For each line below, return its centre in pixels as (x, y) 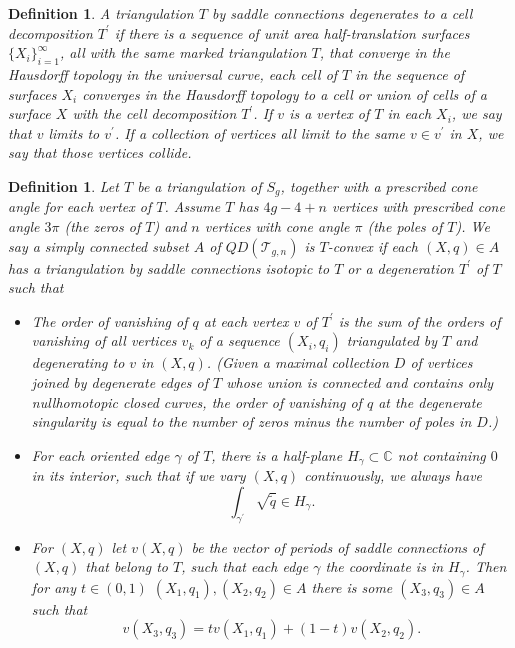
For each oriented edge (100, 454)
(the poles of (405, 226)
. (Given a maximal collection (297, 362)
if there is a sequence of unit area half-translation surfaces (292, 32)
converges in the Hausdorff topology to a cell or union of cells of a (284, 93)
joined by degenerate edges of (120, 381)
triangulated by (392, 340)
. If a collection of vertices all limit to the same (260, 132)
